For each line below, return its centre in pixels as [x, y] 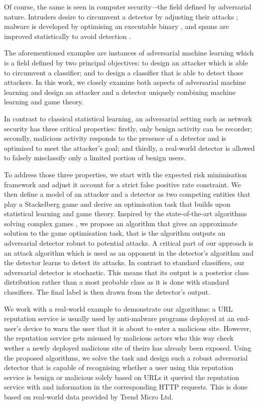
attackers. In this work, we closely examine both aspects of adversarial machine [125, 82]
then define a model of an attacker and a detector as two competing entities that [127, 194]
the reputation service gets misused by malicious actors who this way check [119, 338]
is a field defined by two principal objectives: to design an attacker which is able [126, 62]
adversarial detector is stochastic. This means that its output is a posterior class [127, 272]
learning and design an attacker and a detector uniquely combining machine [120, 92]
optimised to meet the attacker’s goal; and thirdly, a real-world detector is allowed [129, 148]
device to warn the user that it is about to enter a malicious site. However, [137, 328]
